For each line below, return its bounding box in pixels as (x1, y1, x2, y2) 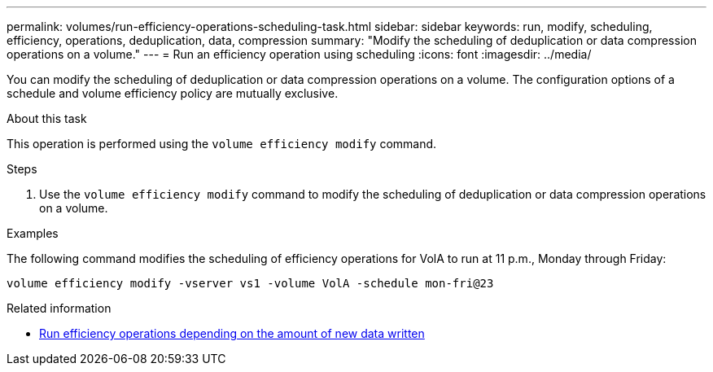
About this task (7, 112, 87, 125)
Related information (7, 301, 112, 315)
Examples (7, 226, 59, 240)
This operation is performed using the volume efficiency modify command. (7, 137, 437, 151)
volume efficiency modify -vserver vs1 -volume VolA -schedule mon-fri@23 (7, 277, 494, 290)
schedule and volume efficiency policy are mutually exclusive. (7, 86, 339, 100)
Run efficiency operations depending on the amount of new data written (39, 326, 425, 340)
